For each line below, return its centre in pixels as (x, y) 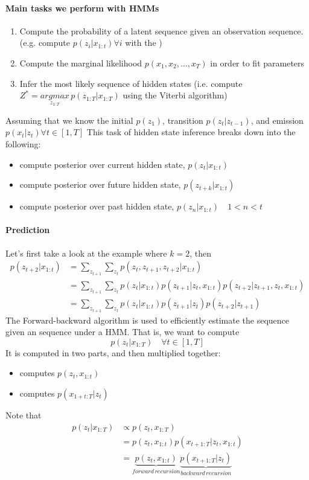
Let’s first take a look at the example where (86, 253)
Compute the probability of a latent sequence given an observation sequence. (161, 30)
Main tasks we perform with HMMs (82, 8)
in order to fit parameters (257, 62)
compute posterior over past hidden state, (97, 206)
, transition (183, 120)
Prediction (28, 230)
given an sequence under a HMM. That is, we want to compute (123, 332)
